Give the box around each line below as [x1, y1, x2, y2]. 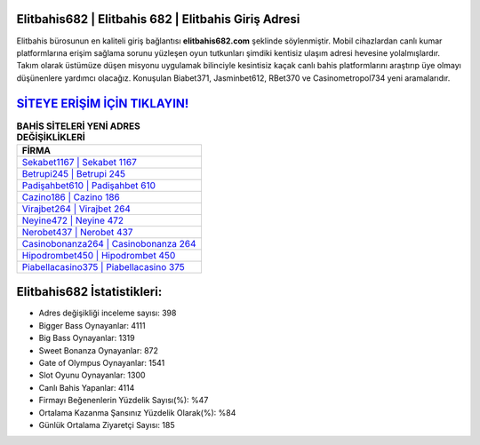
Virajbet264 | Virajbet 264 [21, 203, 131, 215]
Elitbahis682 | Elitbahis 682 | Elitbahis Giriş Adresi [16, 12, 300, 27]
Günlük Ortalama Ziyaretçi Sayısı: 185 [38, 420, 175, 430]
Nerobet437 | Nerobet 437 [21, 226, 133, 238]
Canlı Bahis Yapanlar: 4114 [38, 382, 135, 393]
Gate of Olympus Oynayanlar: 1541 [38, 358, 165, 369]
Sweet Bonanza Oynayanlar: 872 [38, 345, 159, 355]
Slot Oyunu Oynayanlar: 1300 [38, 370, 146, 381]
